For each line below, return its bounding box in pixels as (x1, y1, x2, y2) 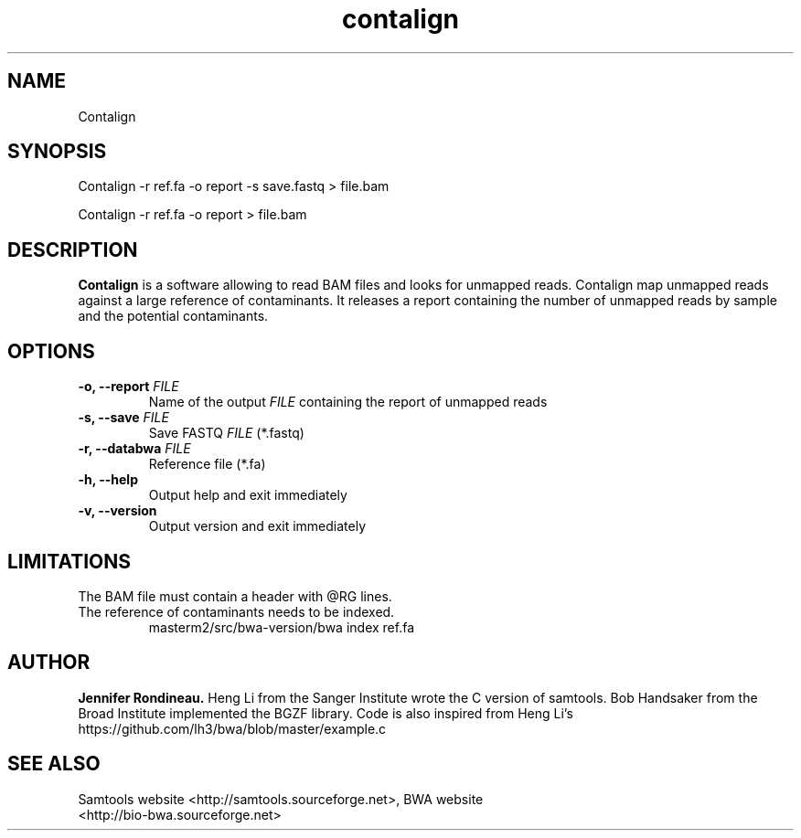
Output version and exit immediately (148, 518, 367, 535)
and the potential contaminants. (78, 308, 269, 324)
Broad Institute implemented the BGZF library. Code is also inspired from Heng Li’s (78, 705, 573, 721)
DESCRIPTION (7, 238, 138, 261)
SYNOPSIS (7, 140, 107, 164)
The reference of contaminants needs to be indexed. (78, 603, 395, 620)
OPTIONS (7, 339, 95, 363)
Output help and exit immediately (148, 487, 347, 504)
